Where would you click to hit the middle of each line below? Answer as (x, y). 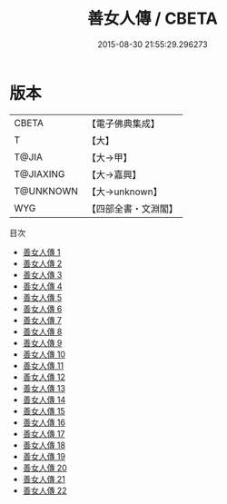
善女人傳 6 (42, 309)
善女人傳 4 (42, 286)
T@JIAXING (39, 173)
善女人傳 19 (44, 456)
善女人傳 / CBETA (153, 19)
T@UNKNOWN (46, 191)
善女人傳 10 (44, 354)
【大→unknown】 (124, 192)
